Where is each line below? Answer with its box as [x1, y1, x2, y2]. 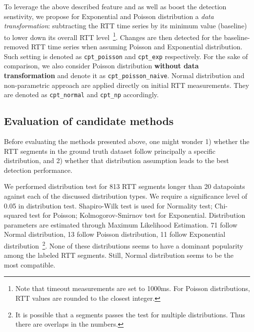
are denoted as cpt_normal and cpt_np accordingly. [4, 89, 159, 100]
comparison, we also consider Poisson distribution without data [4, 61, 199, 71]
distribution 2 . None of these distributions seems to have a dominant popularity [4, 239, 243, 250]
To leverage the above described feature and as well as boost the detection [4, 1, 227, 11]
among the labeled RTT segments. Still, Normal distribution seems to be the [4, 250, 234, 260]
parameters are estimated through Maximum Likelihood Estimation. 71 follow [4, 219, 237, 229]
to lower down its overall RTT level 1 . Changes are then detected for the [4, 30, 222, 42]
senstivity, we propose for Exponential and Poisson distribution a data [4, 11, 214, 21]
